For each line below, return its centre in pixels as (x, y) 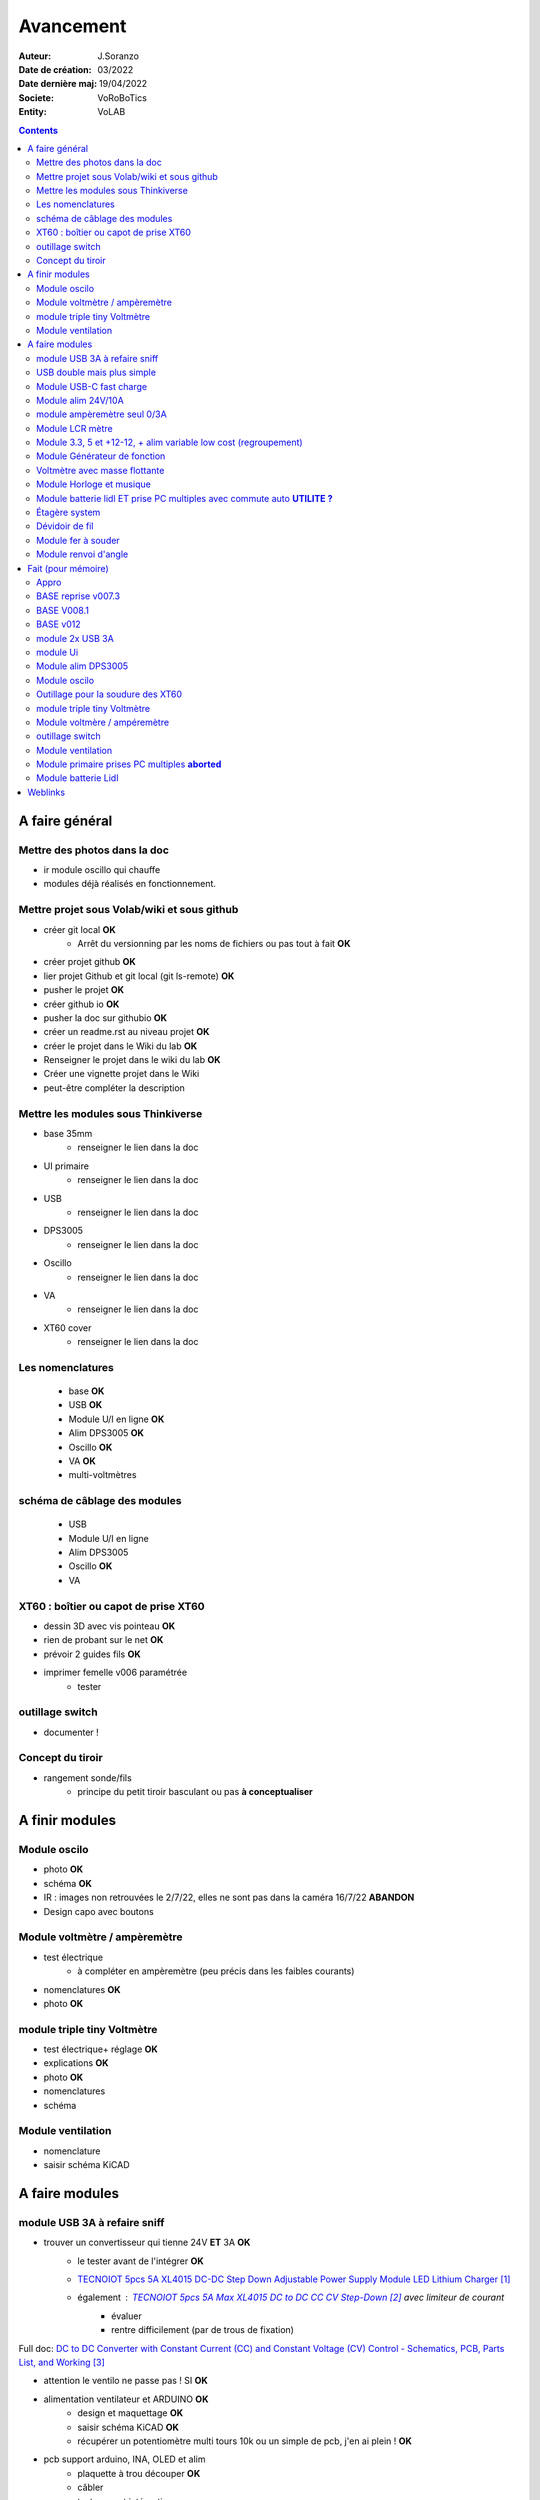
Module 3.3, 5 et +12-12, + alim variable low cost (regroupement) (170, 442)
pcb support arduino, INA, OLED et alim (124, 2459)
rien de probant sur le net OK (103, 1640)
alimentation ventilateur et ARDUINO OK (126, 2399)
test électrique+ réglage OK (101, 2049)
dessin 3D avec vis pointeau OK (109, 1626)
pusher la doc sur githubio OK (105, 1017)
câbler (90, 2487)
